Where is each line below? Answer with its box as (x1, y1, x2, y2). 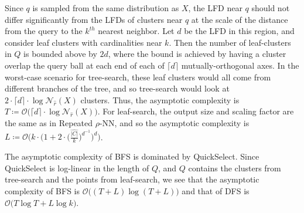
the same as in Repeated (5, 116, 93, 129)
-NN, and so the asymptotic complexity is (99, 116, 250, 129)
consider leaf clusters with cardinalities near (5, 36, 162, 48)
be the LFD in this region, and (184, 25, 295, 37)
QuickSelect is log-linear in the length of (5, 161, 149, 174)
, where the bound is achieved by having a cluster (108, 48, 286, 60)
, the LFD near (188, 2, 242, 13)
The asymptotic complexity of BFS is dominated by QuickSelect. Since (5, 150, 259, 163)
